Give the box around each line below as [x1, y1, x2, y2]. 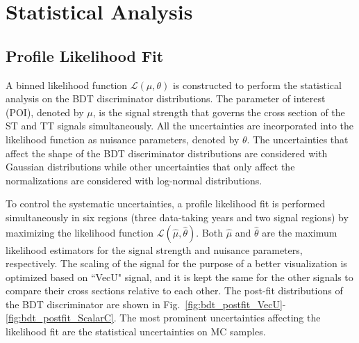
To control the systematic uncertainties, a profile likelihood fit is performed [6, 196, 326, 211]
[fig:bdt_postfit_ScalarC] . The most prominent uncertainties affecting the [6, 310, 321, 325]
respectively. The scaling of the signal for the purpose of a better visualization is [6, 256, 347, 271]
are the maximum [262, 225, 337, 239]
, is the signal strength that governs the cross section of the [92, 104, 345, 119]
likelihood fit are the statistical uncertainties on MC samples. [6, 324, 266, 339]
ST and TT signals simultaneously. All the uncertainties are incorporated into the [6, 118, 354, 133]
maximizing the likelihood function [6, 225, 154, 239]
